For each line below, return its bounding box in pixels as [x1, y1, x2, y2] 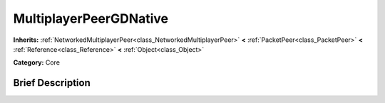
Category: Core [13, 58, 61, 67]
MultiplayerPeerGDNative [13, 11, 169, 26]
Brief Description [13, 77, 91, 89]
